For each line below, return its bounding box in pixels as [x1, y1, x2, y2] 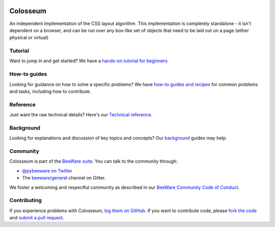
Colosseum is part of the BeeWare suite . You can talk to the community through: [9, 158, 178, 164]
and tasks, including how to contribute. [9, 88, 91, 94]
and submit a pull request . [9, 215, 64, 221]
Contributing [9, 197, 42, 204]
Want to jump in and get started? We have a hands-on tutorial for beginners [9, 58, 168, 64]
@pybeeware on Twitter [22, 167, 72, 173]
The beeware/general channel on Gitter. [22, 175, 106, 181]
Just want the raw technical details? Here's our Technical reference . [9, 112, 153, 118]
